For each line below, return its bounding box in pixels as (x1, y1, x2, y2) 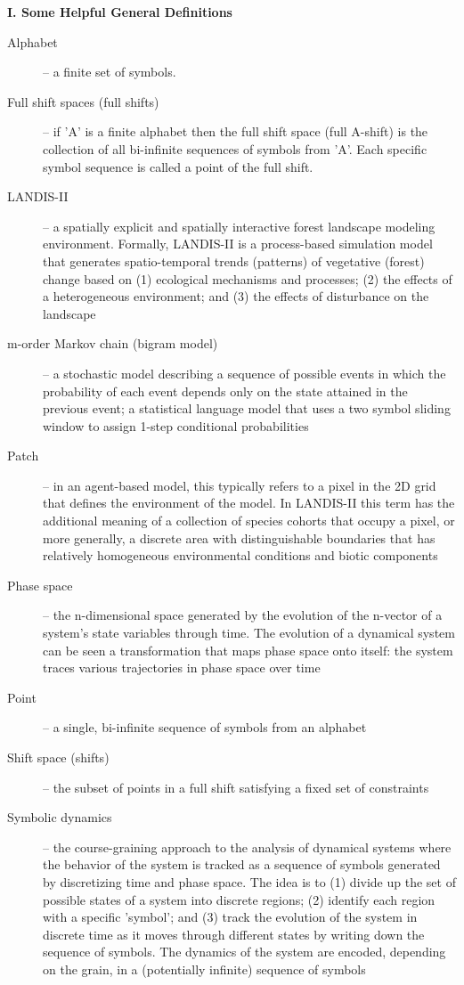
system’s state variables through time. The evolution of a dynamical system (43, 623, 455, 642)
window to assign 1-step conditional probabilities (43, 416, 309, 435)
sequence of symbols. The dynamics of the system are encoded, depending (43, 942, 446, 961)
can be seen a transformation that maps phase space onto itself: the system (43, 640, 453, 659)
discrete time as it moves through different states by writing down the (43, 924, 425, 943)
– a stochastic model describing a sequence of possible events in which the (43, 363, 446, 382)
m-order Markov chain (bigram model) (7, 334, 218, 353)
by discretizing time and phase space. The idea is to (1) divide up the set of (43, 872, 456, 891)
